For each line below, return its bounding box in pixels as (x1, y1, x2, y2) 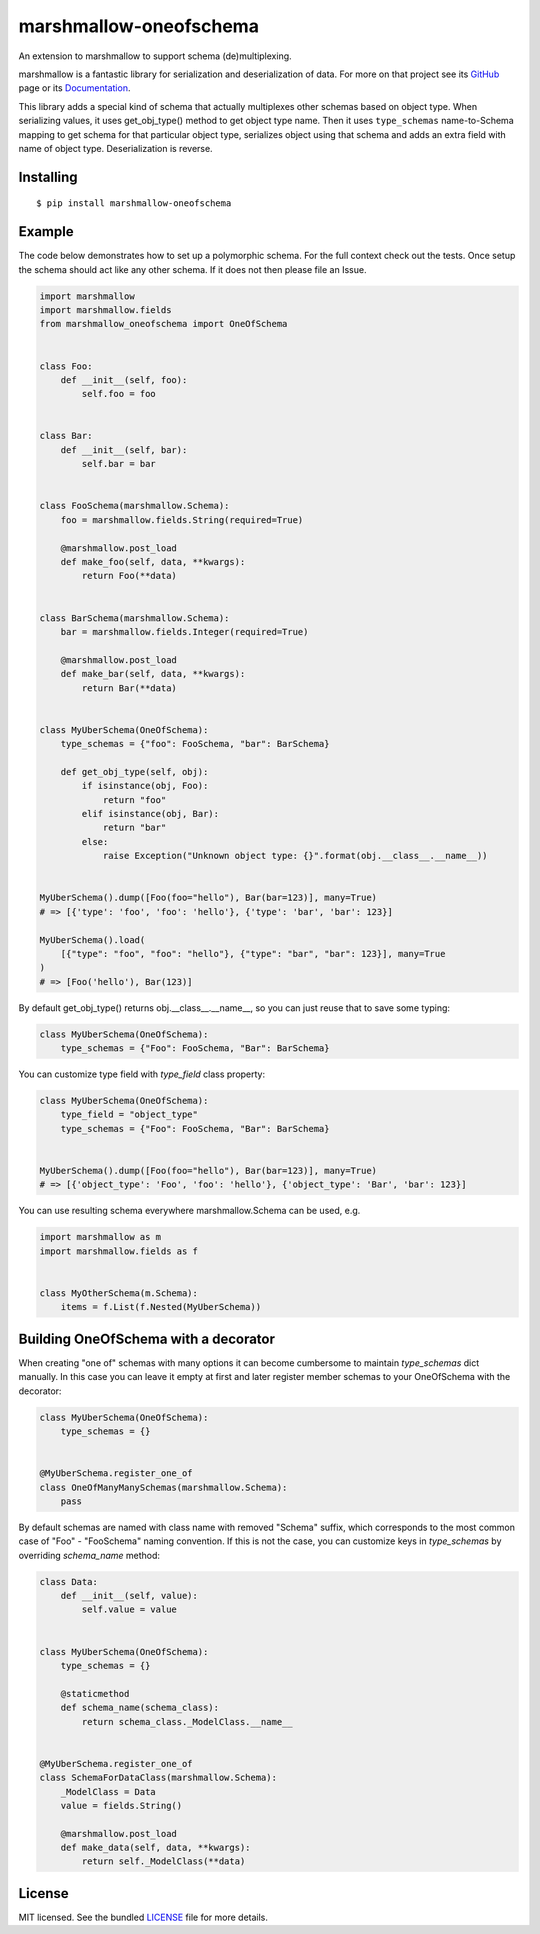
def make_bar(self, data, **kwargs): (60, 668, 246, 680)
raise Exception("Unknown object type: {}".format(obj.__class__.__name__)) (102, 850, 489, 862)
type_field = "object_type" (60, 1109, 199, 1120)
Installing (18, 168, 79, 185)
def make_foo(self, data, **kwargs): (60, 556, 246, 567)
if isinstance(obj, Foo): (81, 780, 209, 792)
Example (18, 223, 74, 240)
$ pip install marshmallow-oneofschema (36, 198, 232, 209)
